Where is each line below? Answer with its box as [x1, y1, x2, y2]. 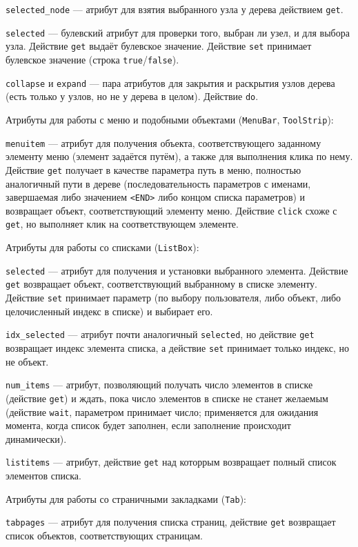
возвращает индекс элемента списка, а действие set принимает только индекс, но [6, 340, 349, 355]
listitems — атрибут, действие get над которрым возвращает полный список [6, 455, 337, 469]
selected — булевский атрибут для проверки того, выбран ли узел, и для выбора [6, 25, 350, 39]
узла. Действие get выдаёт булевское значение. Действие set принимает [6, 39, 312, 53]
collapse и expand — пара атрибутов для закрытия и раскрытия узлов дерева [6, 75, 335, 90]
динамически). [6, 431, 67, 446]
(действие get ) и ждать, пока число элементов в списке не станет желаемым [6, 390, 328, 405]
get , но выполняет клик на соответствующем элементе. [6, 217, 239, 231]
